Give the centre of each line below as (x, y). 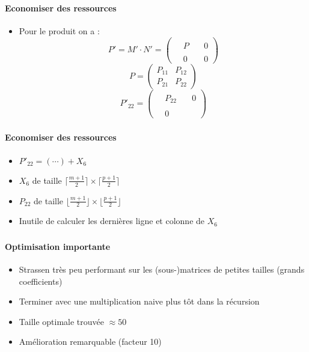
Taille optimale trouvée (62, 321)
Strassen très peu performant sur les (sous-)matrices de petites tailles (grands (162, 269)
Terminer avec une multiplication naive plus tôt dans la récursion (139, 301)
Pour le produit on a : (59, 31)
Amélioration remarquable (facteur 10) (90, 341)
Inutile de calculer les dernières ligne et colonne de (112, 221)
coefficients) (41, 281)
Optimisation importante (58, 246)
